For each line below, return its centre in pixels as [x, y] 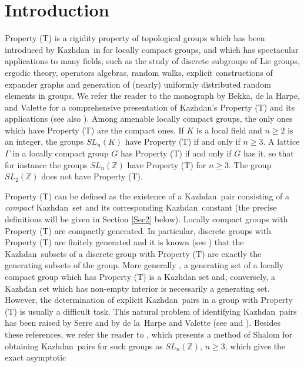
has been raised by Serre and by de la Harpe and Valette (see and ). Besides [143, 323]
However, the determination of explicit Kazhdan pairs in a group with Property [149, 300]
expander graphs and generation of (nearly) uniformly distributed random [138, 84]
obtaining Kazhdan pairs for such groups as [84, 346]
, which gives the [255, 346]
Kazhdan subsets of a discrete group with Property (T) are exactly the [133, 253]
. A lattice [281, 141]
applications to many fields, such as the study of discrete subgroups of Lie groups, [152, 61]
